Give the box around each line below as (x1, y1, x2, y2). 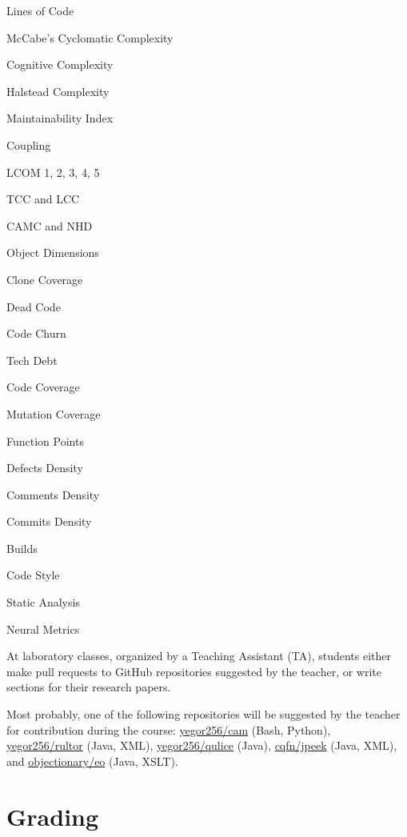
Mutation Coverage (6, 405, 101, 422)
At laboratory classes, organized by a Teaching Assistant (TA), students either (6, 647, 392, 664)
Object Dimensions (6, 244, 99, 261)
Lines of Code (6, 2, 74, 18)
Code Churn (6, 325, 66, 342)
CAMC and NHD (6, 217, 93, 234)
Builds (6, 539, 38, 556)
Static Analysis (6, 594, 80, 611)
